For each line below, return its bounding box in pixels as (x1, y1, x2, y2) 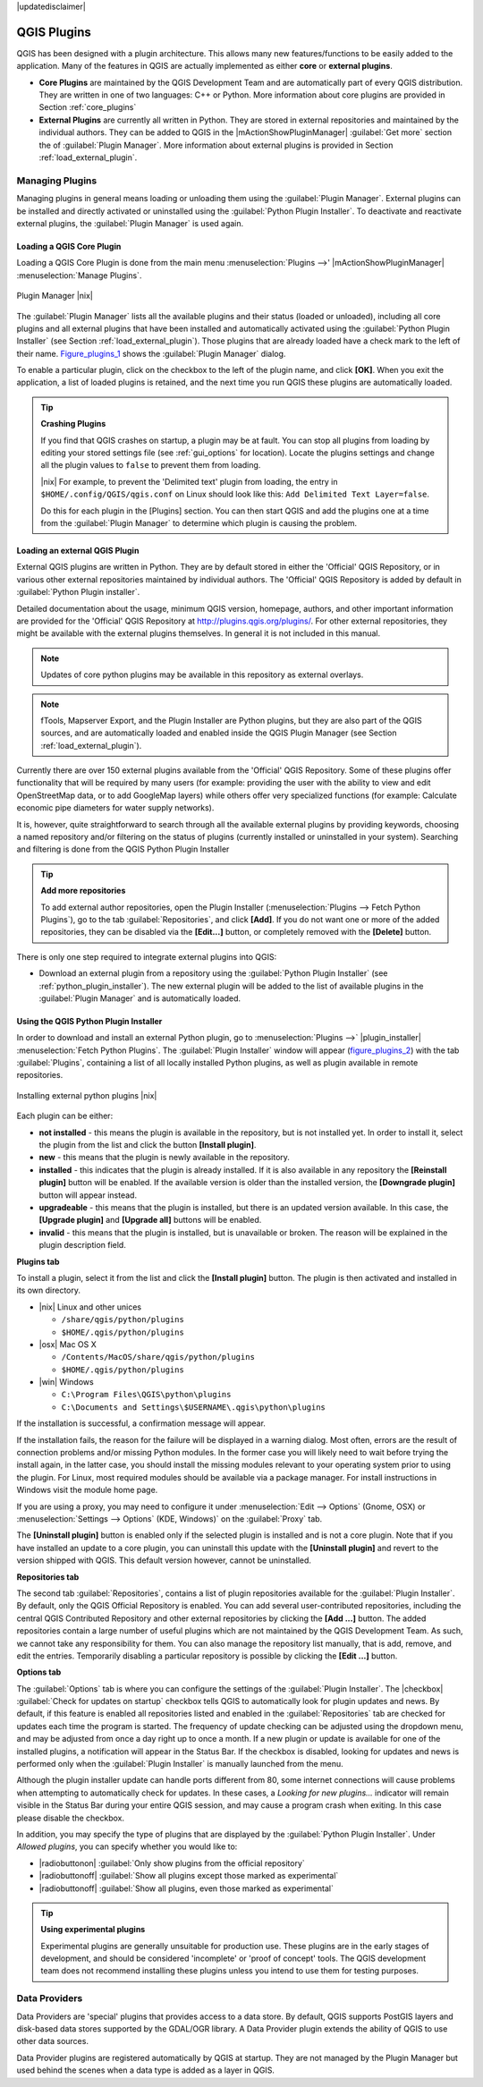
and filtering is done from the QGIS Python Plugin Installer (16, 844, 230, 854)
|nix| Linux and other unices (38, 1302, 142, 1312)
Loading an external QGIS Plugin (16, 545, 140, 556)
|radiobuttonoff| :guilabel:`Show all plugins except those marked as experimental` (38, 1871, 339, 1881)
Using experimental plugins (40, 1924, 146, 1935)
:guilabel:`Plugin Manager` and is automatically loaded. (38, 993, 241, 1004)
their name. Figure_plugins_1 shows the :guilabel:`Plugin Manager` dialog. (16, 348, 286, 359)
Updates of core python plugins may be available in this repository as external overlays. (40, 669, 364, 680)
